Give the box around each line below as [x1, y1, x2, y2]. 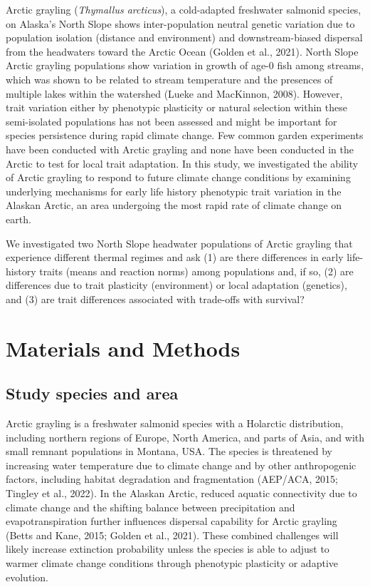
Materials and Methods [6, 333, 240, 362]
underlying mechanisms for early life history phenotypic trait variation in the [6, 183, 342, 198]
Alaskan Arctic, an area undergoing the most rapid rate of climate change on [6, 198, 342, 213]
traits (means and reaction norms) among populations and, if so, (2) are [39, 263, 354, 278]
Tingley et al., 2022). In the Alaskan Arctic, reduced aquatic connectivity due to [6, 486, 357, 501]
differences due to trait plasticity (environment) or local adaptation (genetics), [6, 277, 347, 292]
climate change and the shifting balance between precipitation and [6, 499, 295, 514]
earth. [6, 211, 31, 226]
